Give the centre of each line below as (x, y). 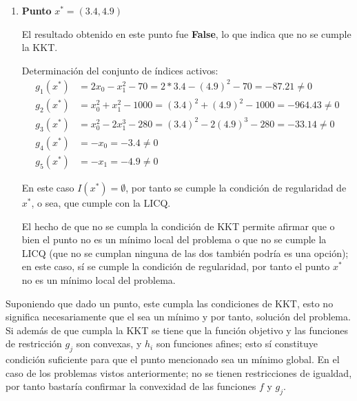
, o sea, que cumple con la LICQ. (101, 203)
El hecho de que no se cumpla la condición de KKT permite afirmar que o (178, 226)
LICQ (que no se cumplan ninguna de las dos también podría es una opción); (185, 253)
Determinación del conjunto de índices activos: (120, 70)
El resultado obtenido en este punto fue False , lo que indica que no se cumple (186, 33)
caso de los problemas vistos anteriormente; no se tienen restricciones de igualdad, (179, 372)
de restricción (34, 343)
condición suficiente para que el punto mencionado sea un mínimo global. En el (173, 359)
